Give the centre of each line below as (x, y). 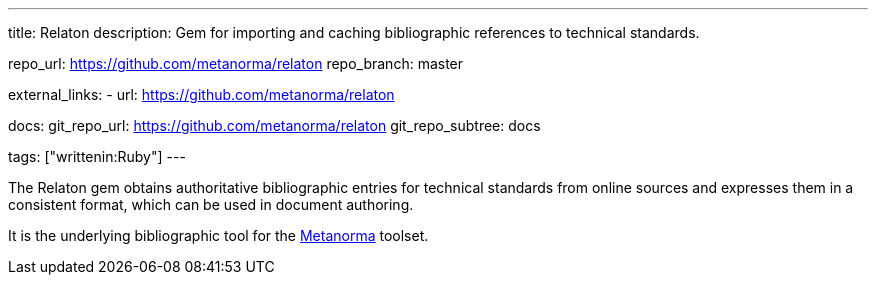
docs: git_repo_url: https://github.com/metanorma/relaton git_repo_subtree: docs (274, 125)
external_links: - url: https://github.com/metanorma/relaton (201, 94)
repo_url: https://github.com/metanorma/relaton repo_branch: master (236, 63)
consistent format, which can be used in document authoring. (211, 204)
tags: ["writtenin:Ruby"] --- (97, 156)
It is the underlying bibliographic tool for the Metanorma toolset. (218, 235)
